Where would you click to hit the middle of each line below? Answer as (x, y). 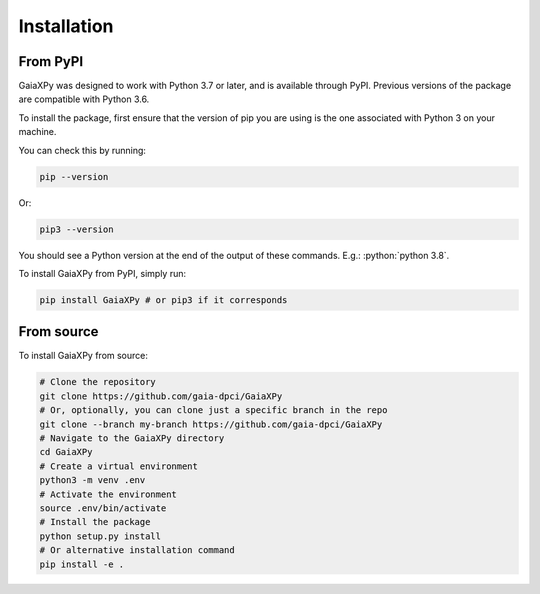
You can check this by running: (82, 150)
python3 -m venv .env (92, 480)
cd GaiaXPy (66, 452)
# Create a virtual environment (119, 466)
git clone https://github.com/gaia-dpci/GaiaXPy (161, 396)
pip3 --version (76, 229)
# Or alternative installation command (137, 550)
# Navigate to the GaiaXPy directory (132, 438)
